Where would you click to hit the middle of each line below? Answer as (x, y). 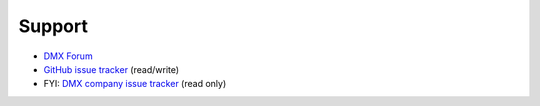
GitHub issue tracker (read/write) (111, 69)
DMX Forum (68, 56)
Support (53, 26)
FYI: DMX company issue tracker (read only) (135, 84)
